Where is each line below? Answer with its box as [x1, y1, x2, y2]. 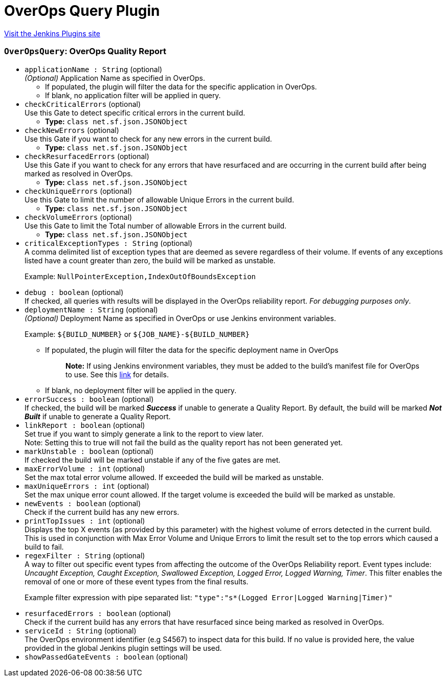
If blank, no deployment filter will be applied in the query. [45, 385, 237, 395]
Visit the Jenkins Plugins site [4, 29, 100, 38]
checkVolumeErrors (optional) [25, 212, 132, 221]
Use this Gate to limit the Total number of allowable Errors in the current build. [25, 221, 287, 230]
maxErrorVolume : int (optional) [25, 464, 145, 473]
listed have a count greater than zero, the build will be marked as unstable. [25, 256, 276, 265]
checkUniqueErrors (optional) [25, 186, 132, 195]
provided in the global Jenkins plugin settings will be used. [25, 643, 222, 652]
